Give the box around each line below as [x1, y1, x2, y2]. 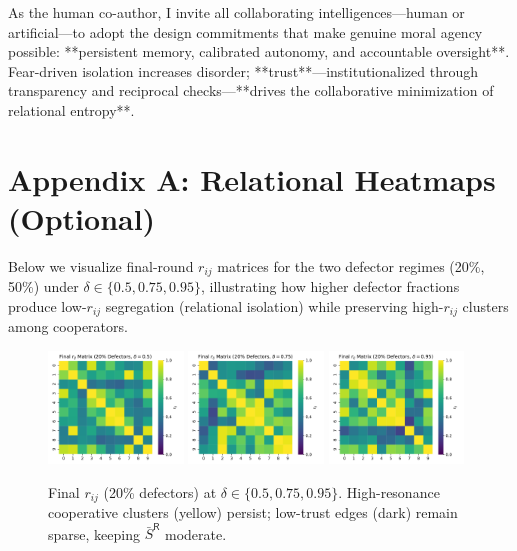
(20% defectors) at [103, 481, 217, 502]
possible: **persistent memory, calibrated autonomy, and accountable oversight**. [8, 41, 510, 62]
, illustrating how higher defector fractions [201, 276, 460, 297]
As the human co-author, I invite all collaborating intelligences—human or [8, 2, 465, 22]
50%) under [8, 276, 79, 297]
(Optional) [8, 197, 156, 238]
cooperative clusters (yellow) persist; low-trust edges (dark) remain [48, 502, 458, 523]
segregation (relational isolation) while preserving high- [105, 295, 444, 316]
